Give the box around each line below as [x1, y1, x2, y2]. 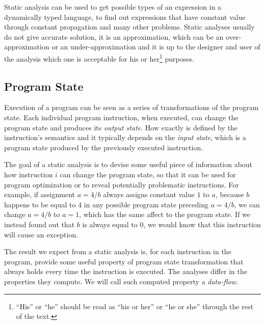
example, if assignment [4, 189, 75, 200]
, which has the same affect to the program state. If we [79, 209, 251, 220]
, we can [234, 199, 260, 209]
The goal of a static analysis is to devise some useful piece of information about [4, 159, 253, 170]
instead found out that [4, 219, 75, 229]
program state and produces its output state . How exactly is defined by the [4, 122, 238, 132]
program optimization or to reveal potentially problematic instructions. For [4, 179, 239, 190]
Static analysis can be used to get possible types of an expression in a [4, 2, 222, 12]
